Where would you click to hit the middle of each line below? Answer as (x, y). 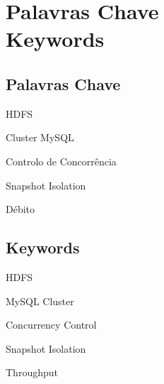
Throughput (32, 372)
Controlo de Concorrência (61, 161)
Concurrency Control (51, 325)
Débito (20, 209)
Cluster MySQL (40, 137)
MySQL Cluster (40, 301)
